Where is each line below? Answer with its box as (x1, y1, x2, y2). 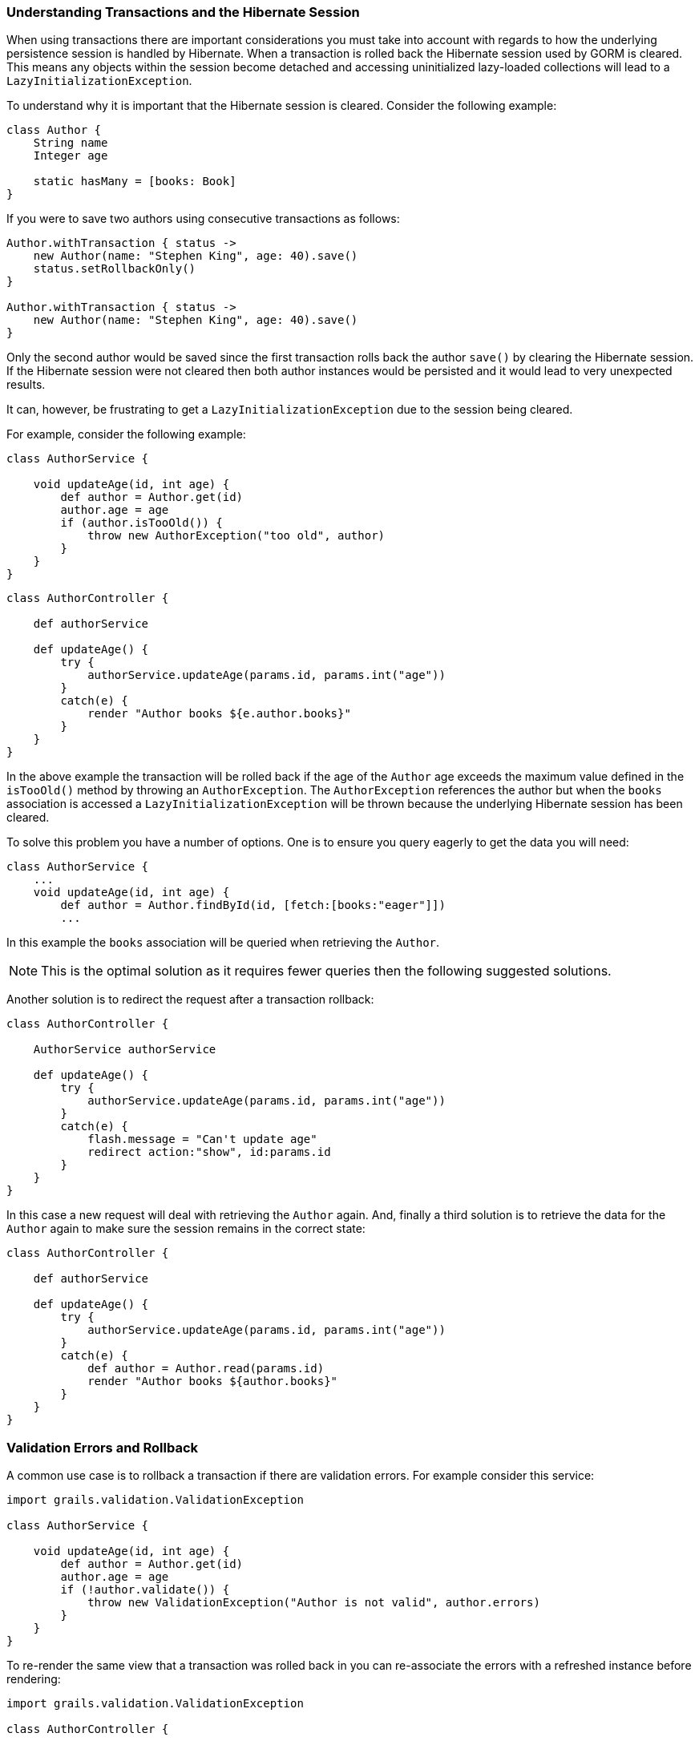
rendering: (6, 1672, 61, 1686)
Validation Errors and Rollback (6, 1439, 199, 1456)
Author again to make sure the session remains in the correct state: (6, 1222, 366, 1236)
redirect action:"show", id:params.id (87, 1145, 331, 1159)
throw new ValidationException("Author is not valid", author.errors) (87, 1596, 540, 1610)
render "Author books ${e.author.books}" (87, 707, 351, 721)
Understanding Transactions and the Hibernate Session (6, 4, 360, 20)
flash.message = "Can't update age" (87, 1133, 317, 1146)
